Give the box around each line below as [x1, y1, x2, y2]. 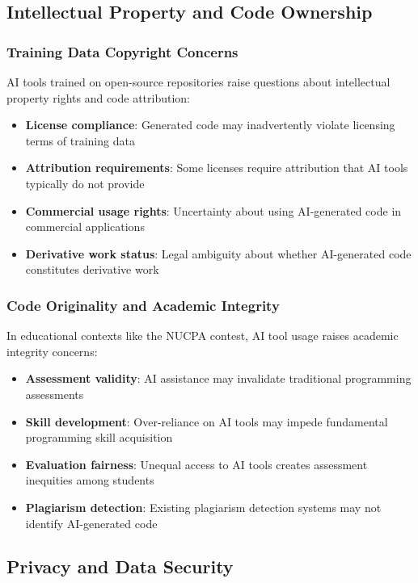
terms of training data [25, 132, 135, 149]
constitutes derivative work [25, 261, 159, 278]
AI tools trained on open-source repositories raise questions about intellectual [6, 73, 391, 90]
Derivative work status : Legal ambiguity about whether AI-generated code [25, 245, 412, 262]
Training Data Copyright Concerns [6, 41, 239, 61]
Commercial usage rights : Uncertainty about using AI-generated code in [25, 202, 402, 219]
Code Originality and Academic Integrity [6, 295, 280, 315]
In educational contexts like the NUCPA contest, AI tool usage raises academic [6, 327, 399, 344]
